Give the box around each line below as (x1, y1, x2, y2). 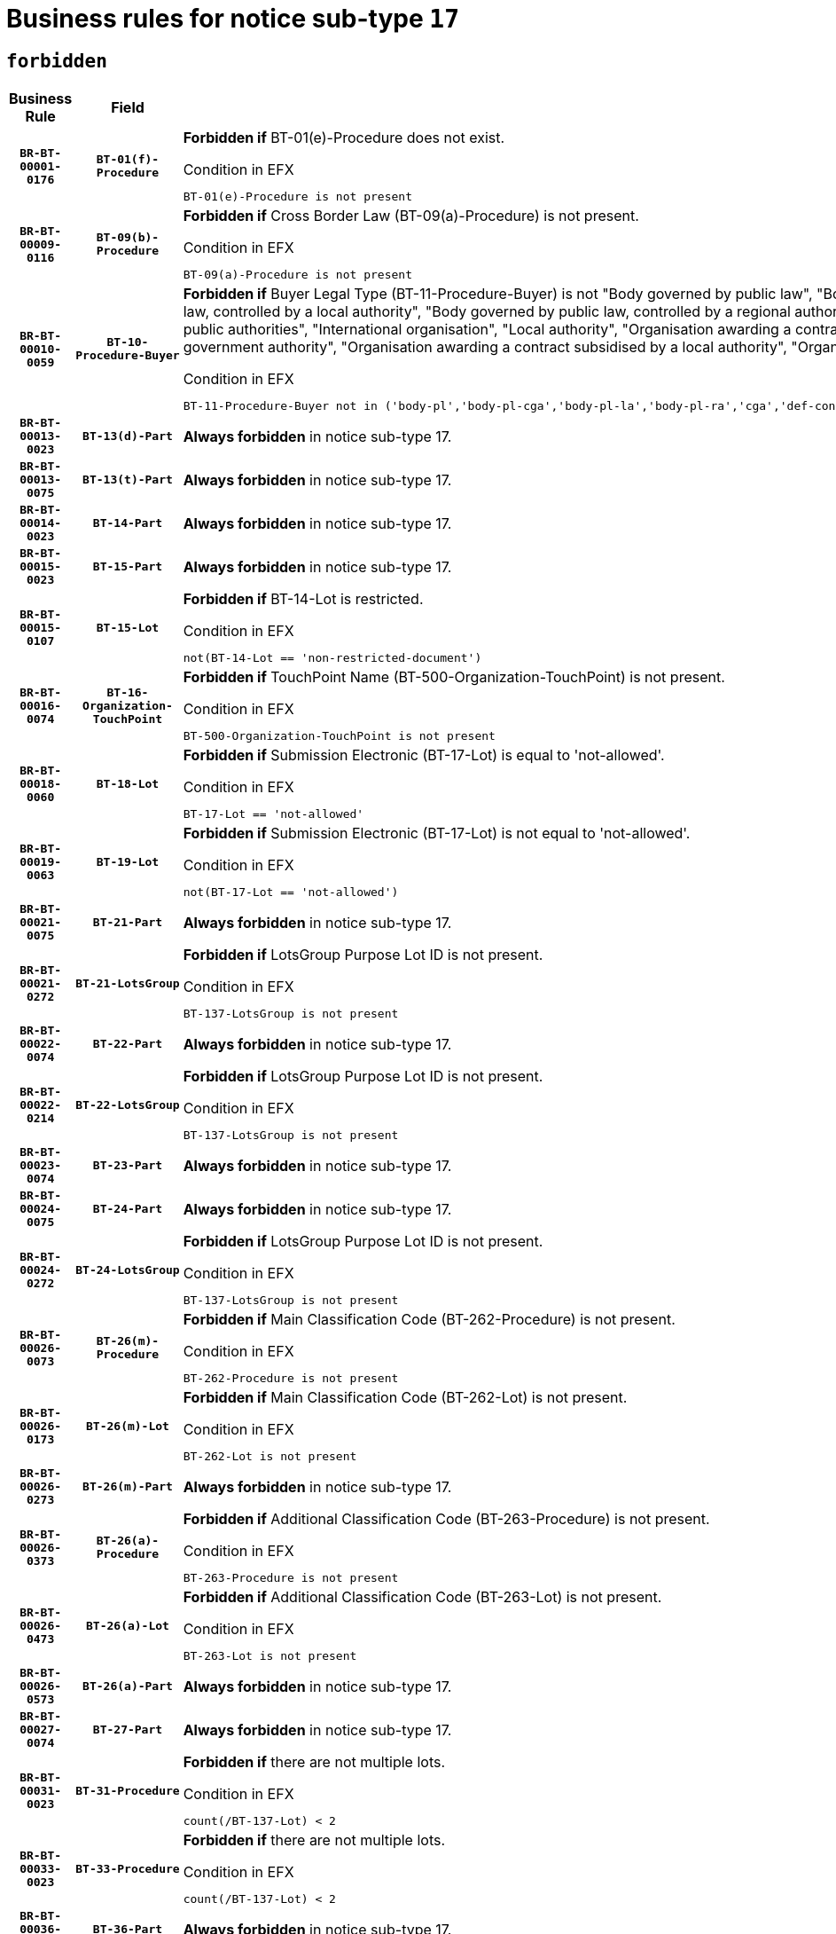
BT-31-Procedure (75, 1783, 180, 1797)
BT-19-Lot (96, 854, 160, 869)
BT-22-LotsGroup (75, 1097, 180, 1112)
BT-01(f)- (96, 153, 160, 167)
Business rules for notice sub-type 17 (6, 4, 459, 34)
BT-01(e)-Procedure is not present (183, 190, 412, 204)
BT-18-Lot (96, 776, 160, 790)
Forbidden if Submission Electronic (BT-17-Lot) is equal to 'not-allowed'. (183, 746, 665, 765)
